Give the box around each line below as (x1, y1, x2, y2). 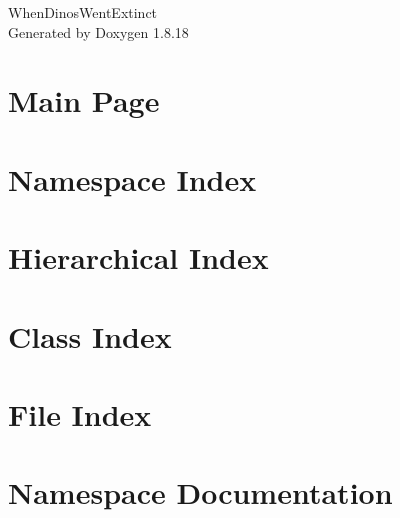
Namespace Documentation (8, 472, 393, 513)
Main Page (8, 80, 160, 121)
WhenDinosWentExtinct (8, 2, 158, 22)
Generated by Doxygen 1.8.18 (8, 21, 189, 42)
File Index (8, 393, 152, 434)
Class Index (8, 315, 172, 356)
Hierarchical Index (8, 237, 269, 278)
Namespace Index (8, 158, 257, 199)
